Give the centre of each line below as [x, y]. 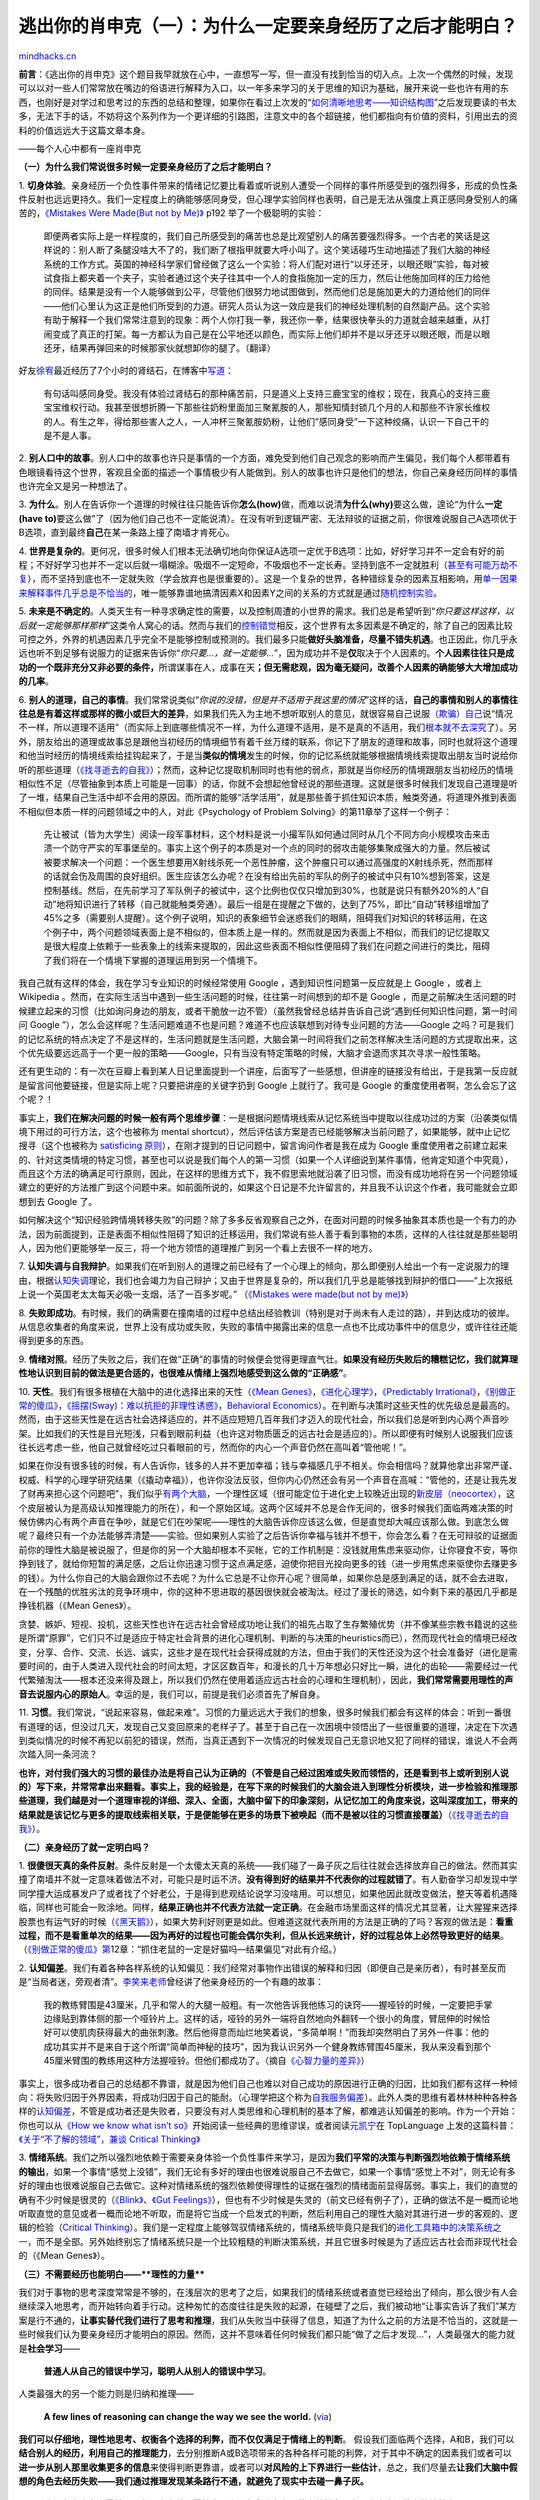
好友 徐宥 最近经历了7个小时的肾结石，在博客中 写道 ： [126, 371]
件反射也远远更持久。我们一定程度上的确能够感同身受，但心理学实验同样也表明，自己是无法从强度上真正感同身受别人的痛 [268, 199]
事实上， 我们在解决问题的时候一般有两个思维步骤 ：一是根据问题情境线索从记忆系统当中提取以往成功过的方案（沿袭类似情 [268, 1117]
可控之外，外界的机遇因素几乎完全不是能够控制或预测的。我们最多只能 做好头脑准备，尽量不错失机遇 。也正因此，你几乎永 [268, 639]
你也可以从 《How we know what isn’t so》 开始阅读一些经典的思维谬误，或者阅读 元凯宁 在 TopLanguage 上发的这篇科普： [267, 2125]
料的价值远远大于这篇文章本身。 [84, 130]
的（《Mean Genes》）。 [64, 2256]
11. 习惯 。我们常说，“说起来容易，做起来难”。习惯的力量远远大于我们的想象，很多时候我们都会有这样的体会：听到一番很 [265, 1712]
